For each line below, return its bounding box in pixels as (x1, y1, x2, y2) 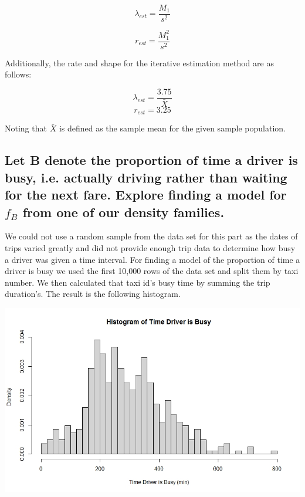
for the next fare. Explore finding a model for (5, 185, 287, 204)
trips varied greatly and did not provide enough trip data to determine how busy (5, 241, 296, 253)
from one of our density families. (22, 202, 225, 221)
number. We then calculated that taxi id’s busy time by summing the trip (5, 276, 270, 288)
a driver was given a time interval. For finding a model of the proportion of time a (5, 253, 300, 265)
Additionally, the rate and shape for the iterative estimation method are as (5, 56, 274, 69)
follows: (5, 68, 32, 80)
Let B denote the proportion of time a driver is (5, 151, 298, 169)
